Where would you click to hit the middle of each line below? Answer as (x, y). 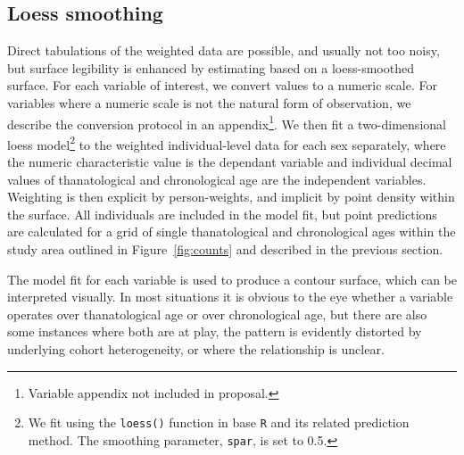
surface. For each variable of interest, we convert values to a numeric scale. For (222, 85)
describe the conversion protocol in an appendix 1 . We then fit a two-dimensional (227, 122)
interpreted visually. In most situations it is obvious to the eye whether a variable (230, 297)
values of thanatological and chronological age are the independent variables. (217, 179)
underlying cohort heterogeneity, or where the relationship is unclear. (196, 349)
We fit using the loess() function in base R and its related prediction (219, 422)
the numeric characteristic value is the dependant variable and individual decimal (230, 162)
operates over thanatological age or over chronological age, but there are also (217, 314)
